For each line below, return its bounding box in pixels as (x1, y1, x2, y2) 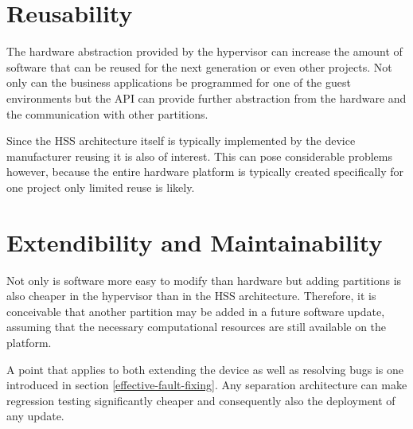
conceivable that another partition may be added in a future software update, (6, 302, 385, 319)
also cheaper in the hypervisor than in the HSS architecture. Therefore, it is (6, 287, 376, 304)
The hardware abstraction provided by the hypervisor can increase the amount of (6, 43, 403, 60)
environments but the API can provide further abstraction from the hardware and (6, 89, 407, 106)
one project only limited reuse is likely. (6, 178, 195, 195)
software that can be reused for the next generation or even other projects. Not (6, 58, 392, 75)
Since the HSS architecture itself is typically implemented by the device (6, 132, 356, 149)
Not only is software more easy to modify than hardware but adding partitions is (6, 271, 402, 288)
